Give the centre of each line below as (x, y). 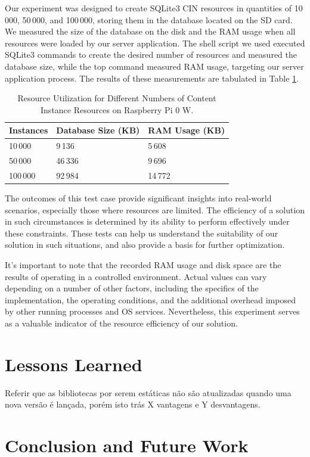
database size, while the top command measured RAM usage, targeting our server (154, 66)
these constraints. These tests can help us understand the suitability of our (142, 233)
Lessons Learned (74, 364)
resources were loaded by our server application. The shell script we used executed (155, 43)
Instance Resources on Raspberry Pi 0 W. (117, 109)
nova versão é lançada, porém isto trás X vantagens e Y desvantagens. (133, 404)
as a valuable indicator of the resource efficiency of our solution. (121, 323)
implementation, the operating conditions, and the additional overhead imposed (150, 299)
